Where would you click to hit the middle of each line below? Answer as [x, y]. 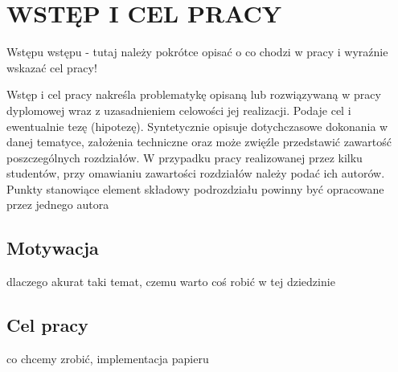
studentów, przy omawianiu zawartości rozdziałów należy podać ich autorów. [196, 173]
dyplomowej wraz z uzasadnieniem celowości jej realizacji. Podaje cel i [179, 110]
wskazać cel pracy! [52, 67]
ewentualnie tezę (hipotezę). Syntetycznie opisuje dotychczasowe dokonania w [197, 126]
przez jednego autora [58, 204]
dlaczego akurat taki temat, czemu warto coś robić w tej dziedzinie [171, 282]
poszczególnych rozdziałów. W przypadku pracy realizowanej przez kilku [185, 157]
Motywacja [53, 248]
